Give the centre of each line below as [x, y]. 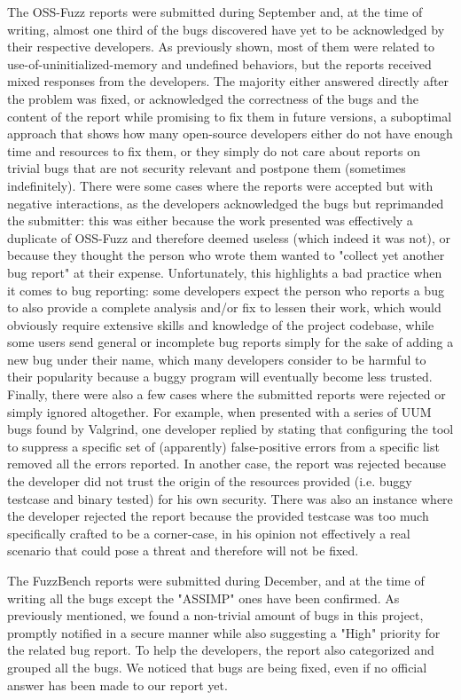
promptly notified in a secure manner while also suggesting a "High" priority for [224, 632]
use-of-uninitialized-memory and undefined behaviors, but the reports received [219, 63]
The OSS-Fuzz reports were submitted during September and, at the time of [215, 12]
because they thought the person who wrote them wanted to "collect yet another [226, 255]
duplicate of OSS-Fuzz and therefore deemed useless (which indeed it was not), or [229, 237]
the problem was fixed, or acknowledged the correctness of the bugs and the [213, 98]
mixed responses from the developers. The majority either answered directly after [228, 81]
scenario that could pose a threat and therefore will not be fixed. [183, 551]
